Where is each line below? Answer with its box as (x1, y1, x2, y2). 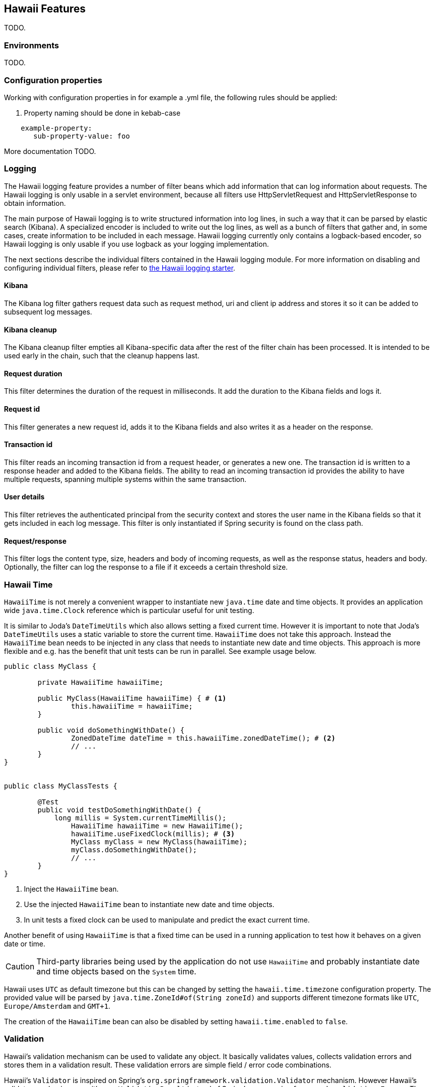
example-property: (20, 124, 93, 132)
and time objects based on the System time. (36, 966, 197, 976)
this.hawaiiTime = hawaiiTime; (71, 702, 193, 710)
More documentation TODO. (4, 147, 96, 155)
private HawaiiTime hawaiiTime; (37, 678, 164, 686)
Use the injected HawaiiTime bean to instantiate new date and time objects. (24, 900, 275, 909)
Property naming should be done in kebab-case (24, 108, 181, 117)
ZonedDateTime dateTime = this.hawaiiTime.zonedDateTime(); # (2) (71, 734, 335, 742)
